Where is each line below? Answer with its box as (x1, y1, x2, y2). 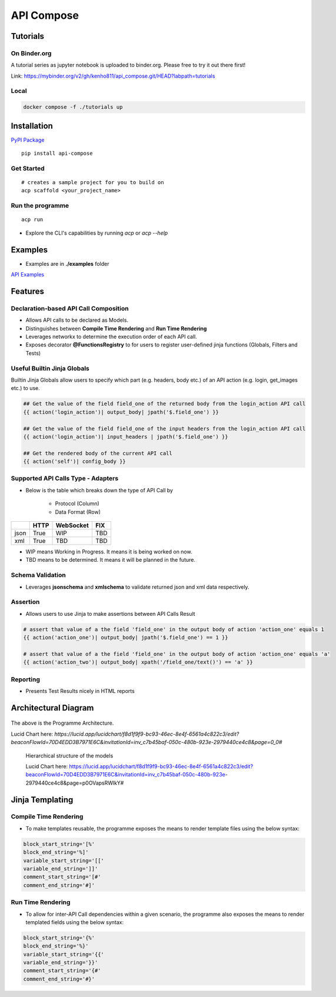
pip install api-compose (21, 150, 93, 157)
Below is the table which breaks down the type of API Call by (25, 486, 174, 494)
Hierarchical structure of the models (25, 752, 114, 759)
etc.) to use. (11, 385, 41, 392)
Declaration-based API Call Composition (11, 304, 129, 312)
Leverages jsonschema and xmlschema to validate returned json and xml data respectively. (25, 583, 249, 591)
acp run (21, 216, 44, 223)
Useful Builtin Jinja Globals (11, 364, 89, 372)
